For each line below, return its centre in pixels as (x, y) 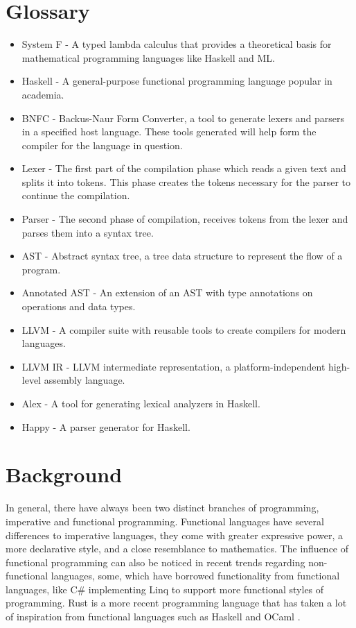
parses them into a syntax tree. (88, 232)
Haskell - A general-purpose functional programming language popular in (177, 81)
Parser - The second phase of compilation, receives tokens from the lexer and (185, 219)
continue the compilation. (76, 195)
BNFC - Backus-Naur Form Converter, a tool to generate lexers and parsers (183, 118)
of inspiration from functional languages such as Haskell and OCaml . (153, 617)
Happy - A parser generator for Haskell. (106, 426)
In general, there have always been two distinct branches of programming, (162, 508)
